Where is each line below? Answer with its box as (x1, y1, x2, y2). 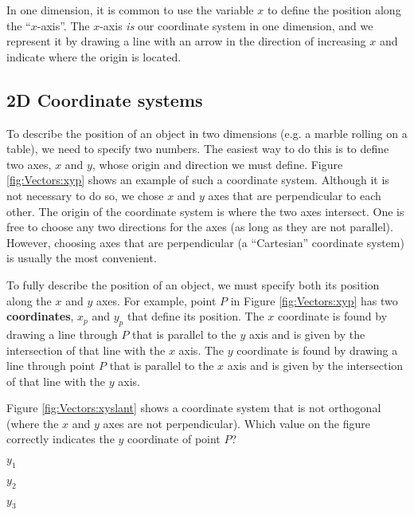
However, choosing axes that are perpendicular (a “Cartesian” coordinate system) (6, 234, 404, 250)
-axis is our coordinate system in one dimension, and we (100, 17, 373, 33)
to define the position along (267, 2, 401, 18)
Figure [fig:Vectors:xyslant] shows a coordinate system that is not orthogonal (6, 399, 381, 416)
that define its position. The (127, 308, 264, 324)
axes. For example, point (96, 292, 217, 309)
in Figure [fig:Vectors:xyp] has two (230, 292, 398, 309)
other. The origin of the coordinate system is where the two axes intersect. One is (6, 202, 404, 219)
